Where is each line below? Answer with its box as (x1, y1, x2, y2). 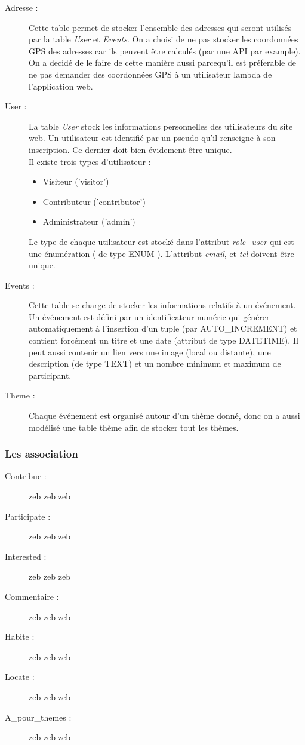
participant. (29, 369, 72, 381)
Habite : (5, 630, 35, 643)
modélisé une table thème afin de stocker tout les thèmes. (29, 421, 239, 433)
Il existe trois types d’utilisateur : (29, 155, 151, 167)
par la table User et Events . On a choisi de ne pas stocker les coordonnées (29, 33, 298, 45)
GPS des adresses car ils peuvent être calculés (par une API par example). (29, 44, 301, 57)
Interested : (5, 550, 47, 562)
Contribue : (5, 470, 47, 482)
